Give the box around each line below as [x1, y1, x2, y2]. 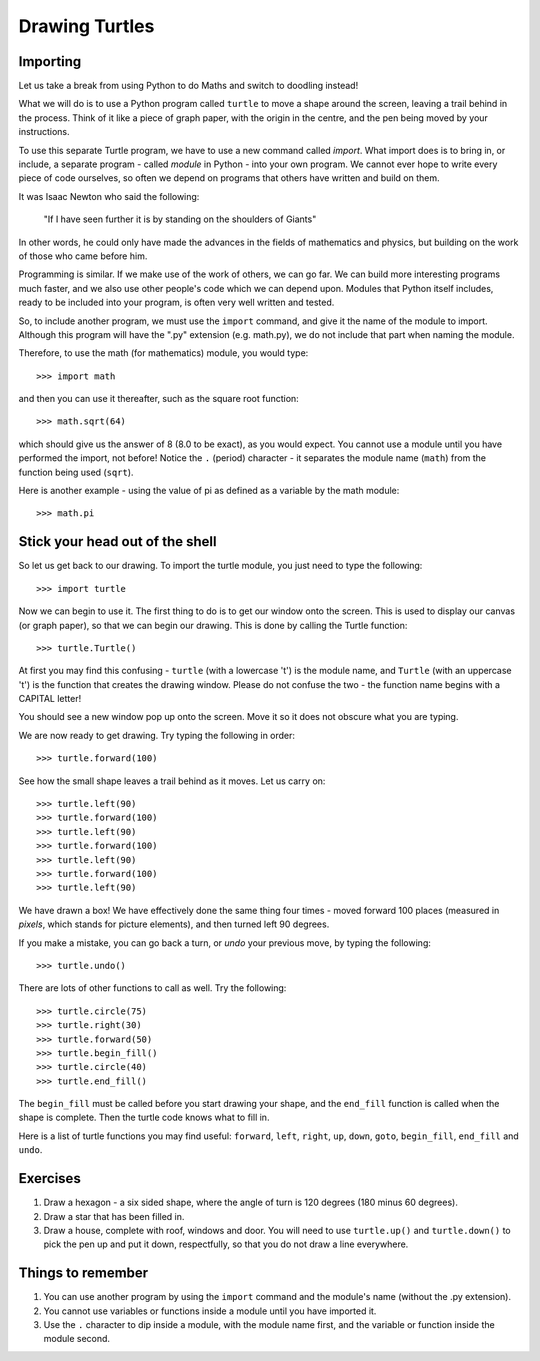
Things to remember [18, 1265, 149, 1282]
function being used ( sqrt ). [18, 466, 134, 478]
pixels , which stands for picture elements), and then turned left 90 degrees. [18, 918, 330, 930]
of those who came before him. [18, 250, 148, 262]
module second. [43, 1333, 110, 1345]
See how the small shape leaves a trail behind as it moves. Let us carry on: [18, 775, 326, 787]
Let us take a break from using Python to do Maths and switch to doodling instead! [18, 80, 359, 92]
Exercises [18, 1170, 82, 1187]
